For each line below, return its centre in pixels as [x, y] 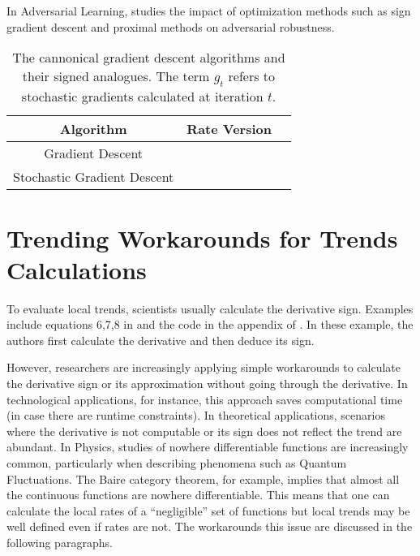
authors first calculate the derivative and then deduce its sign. [161, 340]
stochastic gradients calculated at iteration [142, 97]
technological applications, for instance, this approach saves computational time [205, 399]
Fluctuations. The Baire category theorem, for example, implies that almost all [203, 478]
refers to [252, 76]
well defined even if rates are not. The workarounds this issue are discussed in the [210, 526]
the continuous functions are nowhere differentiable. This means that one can [198, 495]
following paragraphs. [60, 542]
